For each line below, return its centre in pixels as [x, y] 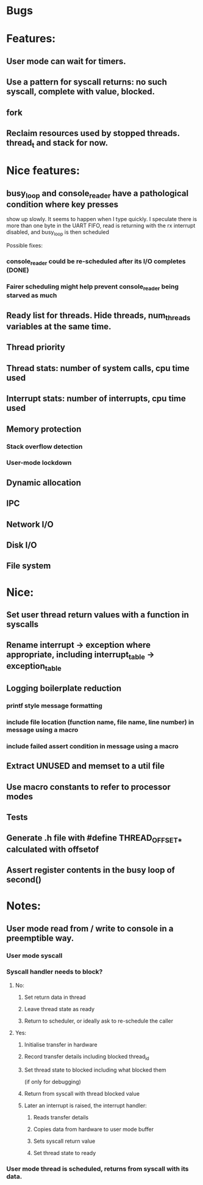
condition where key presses [62, 204]
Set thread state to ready [65, 1153]
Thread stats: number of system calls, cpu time [98, 368]
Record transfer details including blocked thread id [87, 1057]
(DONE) [18, 270]
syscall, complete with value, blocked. [81, 92]
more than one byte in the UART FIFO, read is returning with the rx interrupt [101, 226]
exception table [34, 667]
